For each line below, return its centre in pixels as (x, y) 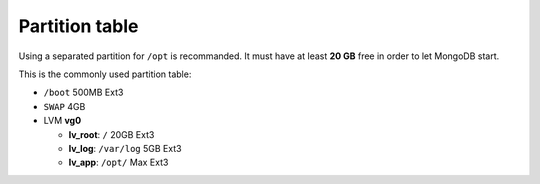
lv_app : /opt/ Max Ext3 (118, 162)
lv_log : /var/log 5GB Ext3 (125, 148)
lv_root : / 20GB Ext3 (111, 134)
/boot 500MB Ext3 (83, 92)
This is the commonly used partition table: (105, 74)
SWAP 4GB (64, 106)
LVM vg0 (62, 121)
